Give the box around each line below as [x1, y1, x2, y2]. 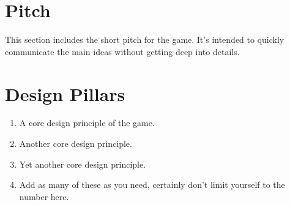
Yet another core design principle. [19, 157, 146, 170]
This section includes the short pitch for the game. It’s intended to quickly [5, 33, 284, 46]
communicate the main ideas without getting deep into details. [5, 45, 240, 58]
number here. [19, 190, 69, 203]
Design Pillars [5, 81, 125, 106]
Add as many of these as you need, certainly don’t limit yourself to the [19, 178, 285, 191]
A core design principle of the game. [19, 116, 155, 129]
